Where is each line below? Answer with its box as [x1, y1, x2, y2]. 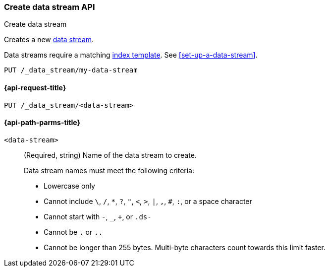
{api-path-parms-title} [4, 118, 81, 127]
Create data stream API [4, 2, 95, 12]
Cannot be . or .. [44, 227, 103, 236]
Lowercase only [44, 181, 95, 190]
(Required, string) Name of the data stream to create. [24, 150, 197, 159]
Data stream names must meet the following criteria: [24, 166, 195, 175]
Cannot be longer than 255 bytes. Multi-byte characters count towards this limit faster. [44, 243, 326, 252]
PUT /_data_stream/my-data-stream [4, 66, 138, 74]
